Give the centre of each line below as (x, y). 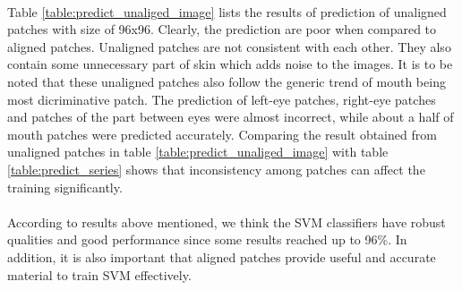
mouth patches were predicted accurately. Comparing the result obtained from (222, 134)
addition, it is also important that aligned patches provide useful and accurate (222, 256)
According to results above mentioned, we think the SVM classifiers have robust (227, 222)
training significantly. (65, 187)
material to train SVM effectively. (99, 274)
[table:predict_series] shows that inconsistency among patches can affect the (216, 169)
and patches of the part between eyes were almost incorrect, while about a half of (231, 117)
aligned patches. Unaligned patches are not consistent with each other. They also (229, 46)
